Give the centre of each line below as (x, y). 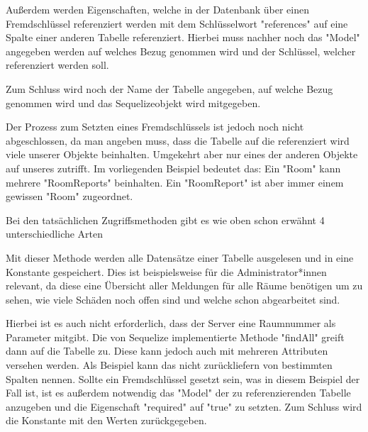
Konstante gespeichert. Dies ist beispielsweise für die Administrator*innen (166, 271)
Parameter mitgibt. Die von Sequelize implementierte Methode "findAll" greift (175, 337)
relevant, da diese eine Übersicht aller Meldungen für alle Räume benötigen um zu (184, 286)
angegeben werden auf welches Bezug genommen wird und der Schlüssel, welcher (181, 51)
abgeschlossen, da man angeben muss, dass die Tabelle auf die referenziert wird (178, 140)
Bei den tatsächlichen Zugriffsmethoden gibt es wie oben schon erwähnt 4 (165, 220)
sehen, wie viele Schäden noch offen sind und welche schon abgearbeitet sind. (173, 299)
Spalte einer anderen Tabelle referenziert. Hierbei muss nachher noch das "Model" (183, 37)
